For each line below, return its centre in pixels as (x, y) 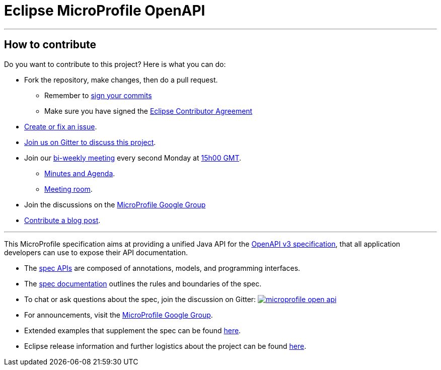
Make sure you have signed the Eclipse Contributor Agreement (149, 111)
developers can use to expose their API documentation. (96, 252)
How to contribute (50, 45)
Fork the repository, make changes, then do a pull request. (121, 80)
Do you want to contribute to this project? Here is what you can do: (115, 64)
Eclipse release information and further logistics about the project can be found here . (165, 346)
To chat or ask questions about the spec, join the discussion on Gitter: (140, 299)
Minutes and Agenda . (80, 173)
